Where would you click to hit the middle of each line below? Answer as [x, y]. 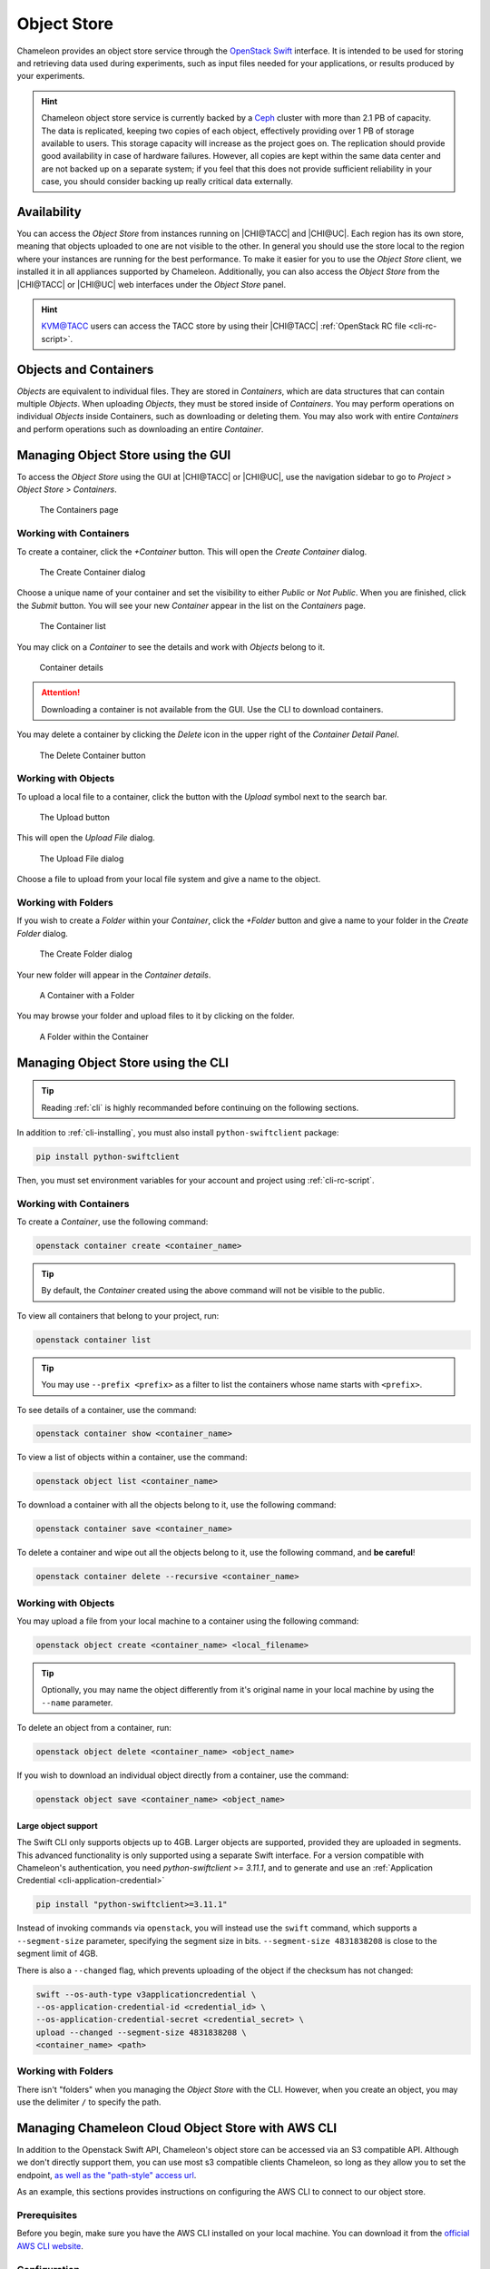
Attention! [61, 692]
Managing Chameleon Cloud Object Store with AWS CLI [177, 2128]
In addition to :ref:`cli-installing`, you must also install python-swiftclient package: [178, 1132]
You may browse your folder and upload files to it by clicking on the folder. [156, 1016]
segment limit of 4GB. [58, 1954]
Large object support [58, 1825]
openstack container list [93, 1340]
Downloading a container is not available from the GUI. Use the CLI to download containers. [212, 709]
